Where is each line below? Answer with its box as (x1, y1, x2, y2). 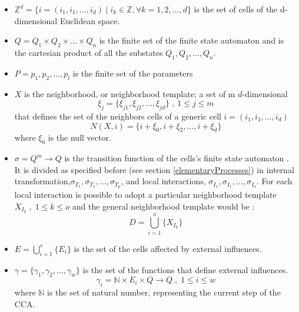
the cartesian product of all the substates (14, 46, 163, 58)
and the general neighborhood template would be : (72, 200, 255, 212)
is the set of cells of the (194, 3, 278, 15)
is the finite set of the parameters (72, 67, 193, 79)
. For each (257, 175, 293, 187)
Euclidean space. (59, 14, 120, 26)
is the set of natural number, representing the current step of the (47, 286, 281, 298)
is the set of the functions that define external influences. (82, 263, 288, 276)
